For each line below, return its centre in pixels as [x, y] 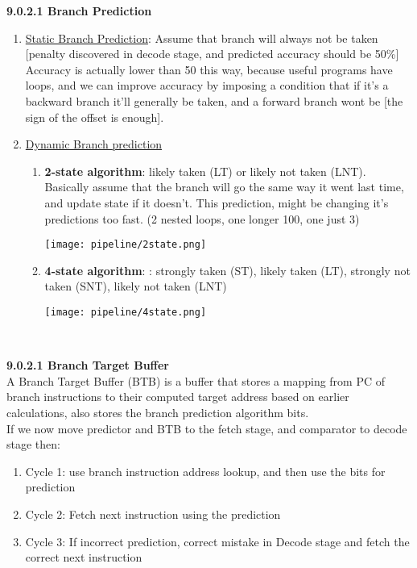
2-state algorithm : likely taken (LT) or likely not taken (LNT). [205, 171]
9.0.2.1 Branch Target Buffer [88, 365]
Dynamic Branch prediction [94, 144]
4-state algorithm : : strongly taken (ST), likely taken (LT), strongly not [227, 270]
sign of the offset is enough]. [95, 117]
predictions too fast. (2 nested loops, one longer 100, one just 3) [202, 218]
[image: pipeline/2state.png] [126, 245]
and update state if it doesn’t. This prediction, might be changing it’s [217, 202]
